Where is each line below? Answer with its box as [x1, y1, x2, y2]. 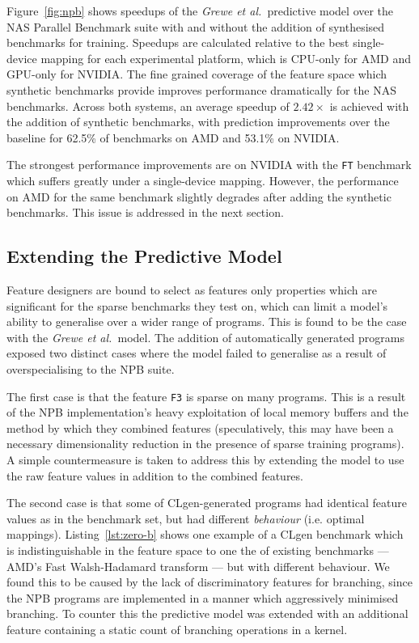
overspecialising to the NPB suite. [6, 360, 175, 377]
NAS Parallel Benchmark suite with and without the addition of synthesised [6, 18, 385, 35]
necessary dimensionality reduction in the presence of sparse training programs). [6, 435, 404, 452]
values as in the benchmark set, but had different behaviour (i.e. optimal [6, 510, 365, 527]
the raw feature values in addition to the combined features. [6, 467, 303, 484]
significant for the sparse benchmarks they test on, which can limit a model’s [6, 297, 388, 314]
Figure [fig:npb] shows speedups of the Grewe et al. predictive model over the [6, 2, 394, 19]
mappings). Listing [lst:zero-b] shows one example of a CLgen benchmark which [6, 526, 404, 543]
